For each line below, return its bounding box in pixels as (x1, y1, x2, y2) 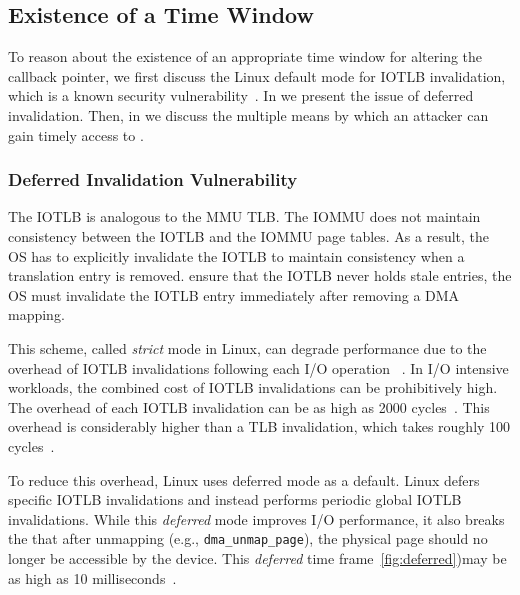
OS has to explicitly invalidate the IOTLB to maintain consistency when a (8, 245, 465, 266)
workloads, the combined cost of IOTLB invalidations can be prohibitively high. (8, 377, 498, 398)
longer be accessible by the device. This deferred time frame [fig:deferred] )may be (8, 547, 507, 568)
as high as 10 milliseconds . (8, 567, 177, 588)
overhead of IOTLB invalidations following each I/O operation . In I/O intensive (8, 357, 509, 378)
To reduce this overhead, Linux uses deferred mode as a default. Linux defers (8, 469, 480, 490)
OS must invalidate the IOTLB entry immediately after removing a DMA (8, 284, 460, 305)
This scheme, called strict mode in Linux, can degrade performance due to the (8, 337, 487, 358)
